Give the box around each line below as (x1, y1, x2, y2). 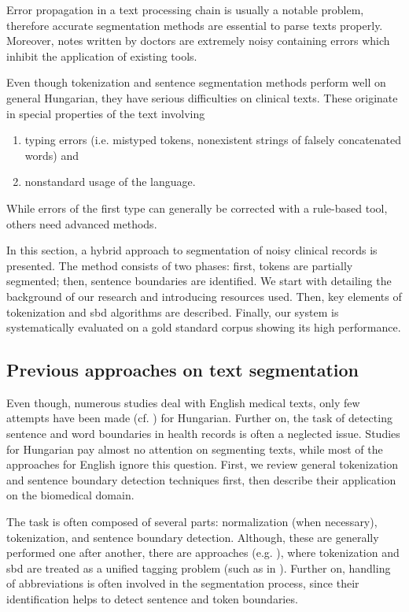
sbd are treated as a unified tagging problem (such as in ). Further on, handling (6, 559, 391, 576)
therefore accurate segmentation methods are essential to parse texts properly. (6, 17, 383, 33)
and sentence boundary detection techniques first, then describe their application (6, 471, 396, 488)
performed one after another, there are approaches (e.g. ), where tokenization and (6, 544, 400, 561)
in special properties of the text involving (6, 105, 205, 121)
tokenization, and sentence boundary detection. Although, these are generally (6, 529, 379, 545)
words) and (24, 147, 79, 163)
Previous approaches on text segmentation (6, 358, 359, 382)
